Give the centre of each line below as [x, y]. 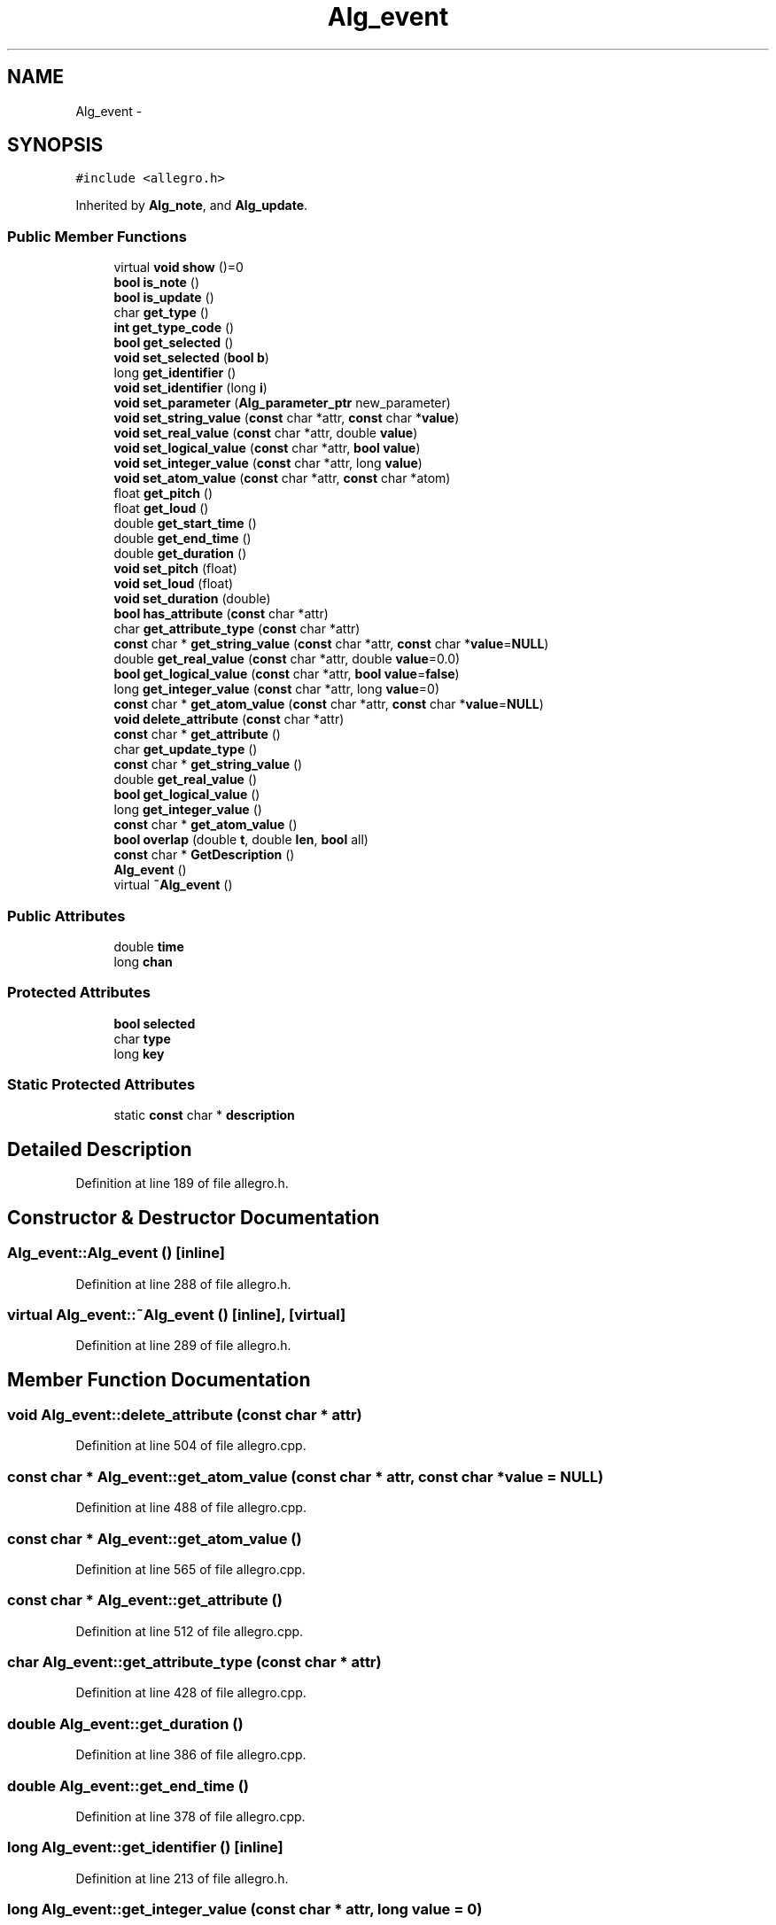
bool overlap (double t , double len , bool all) [241, 840]
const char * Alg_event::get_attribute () [145, 1600]
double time [149, 946]
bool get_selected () [174, 343]
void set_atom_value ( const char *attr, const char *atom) [282, 478]
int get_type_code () [174, 328]
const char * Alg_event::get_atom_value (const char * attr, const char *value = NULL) [306, 1476]
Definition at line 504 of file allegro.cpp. [191, 1446]
